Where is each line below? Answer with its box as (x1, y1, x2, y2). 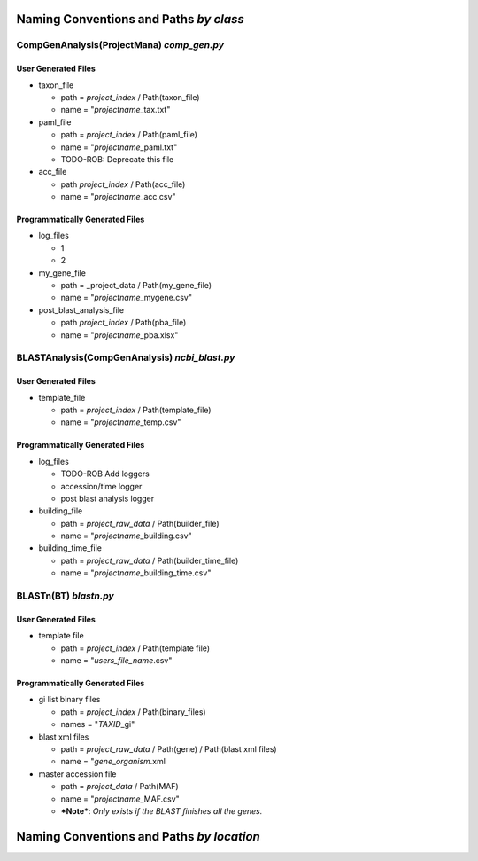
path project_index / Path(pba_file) (60, 317, 187, 328)
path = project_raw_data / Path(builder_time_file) (60, 555, 239, 566)
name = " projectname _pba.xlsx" (60, 329, 179, 340)
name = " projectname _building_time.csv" (60, 567, 212, 578)
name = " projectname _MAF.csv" (60, 794, 181, 804)
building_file (38, 505, 83, 516)
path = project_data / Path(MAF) (60, 781, 179, 792)
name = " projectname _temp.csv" (60, 417, 181, 427)
